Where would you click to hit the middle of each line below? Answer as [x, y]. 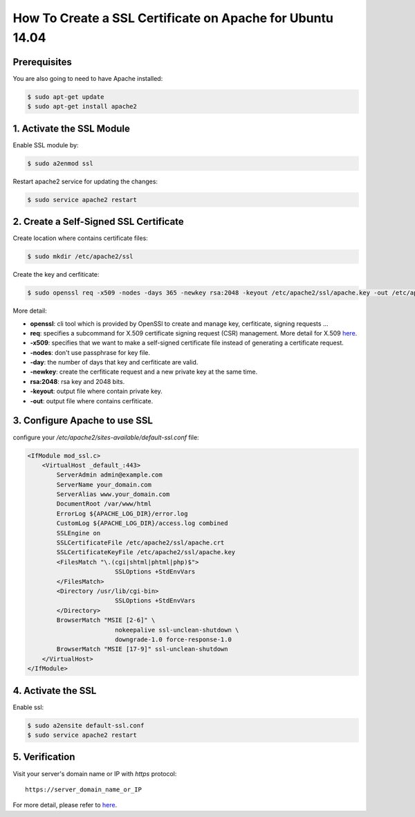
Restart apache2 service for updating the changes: [85, 181]
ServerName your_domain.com [104, 485]
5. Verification [44, 757]
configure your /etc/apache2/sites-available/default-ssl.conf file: [106, 437]
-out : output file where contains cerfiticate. [92, 401]
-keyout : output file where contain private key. [96, 392]
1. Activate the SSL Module [72, 128]
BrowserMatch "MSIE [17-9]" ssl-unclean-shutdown [142, 649]
